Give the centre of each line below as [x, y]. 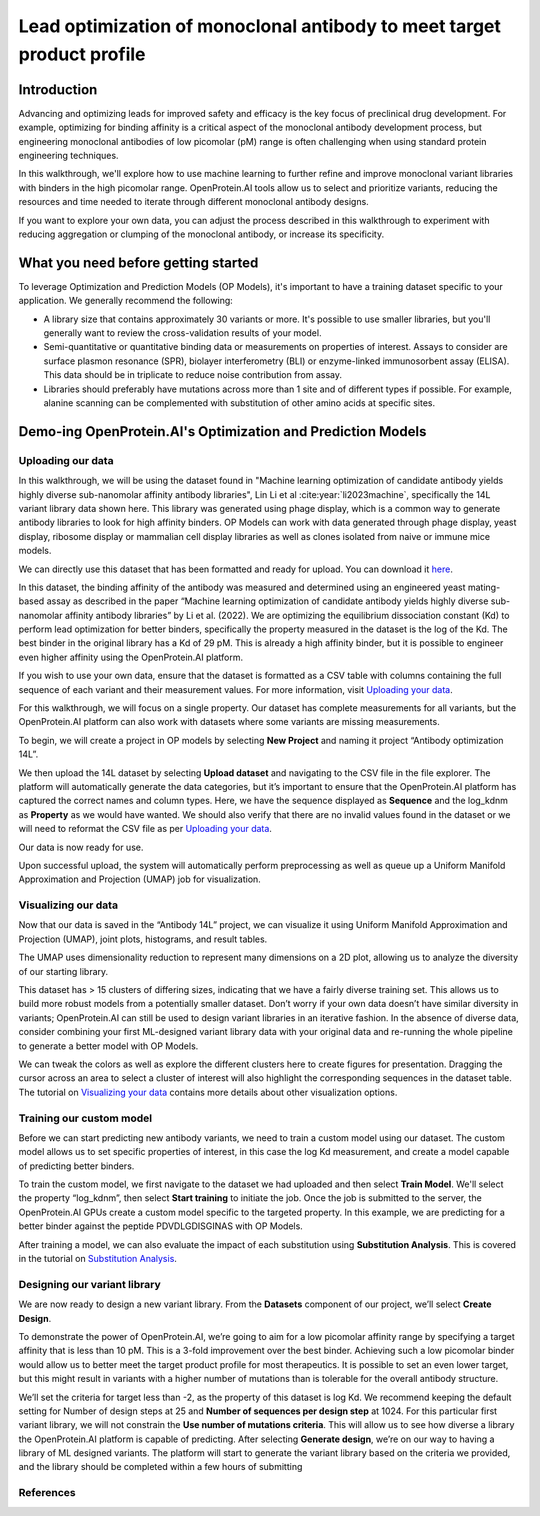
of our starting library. [63, 971]
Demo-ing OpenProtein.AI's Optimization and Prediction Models [222, 431]
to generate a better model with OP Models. [108, 1046]
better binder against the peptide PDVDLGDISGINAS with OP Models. [161, 1226]
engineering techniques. [68, 156]
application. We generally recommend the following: [126, 301]
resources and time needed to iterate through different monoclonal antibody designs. [193, 202]
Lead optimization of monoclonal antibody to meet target [260, 26]
